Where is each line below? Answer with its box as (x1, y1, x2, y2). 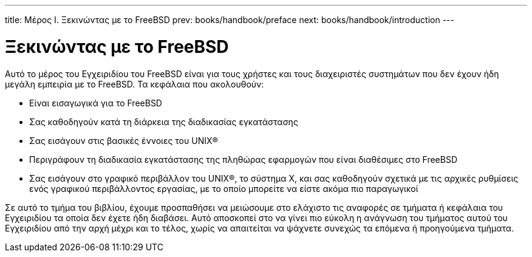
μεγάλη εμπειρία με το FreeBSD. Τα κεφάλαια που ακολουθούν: (5, 78, 264, 89)
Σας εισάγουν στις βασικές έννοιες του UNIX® (29, 135, 218, 146)
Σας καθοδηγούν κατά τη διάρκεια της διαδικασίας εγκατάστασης (29, 116, 298, 127)
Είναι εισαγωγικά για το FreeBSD (29, 97, 162, 108)
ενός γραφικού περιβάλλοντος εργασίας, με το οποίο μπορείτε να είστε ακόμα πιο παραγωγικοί (29, 183, 418, 194)
